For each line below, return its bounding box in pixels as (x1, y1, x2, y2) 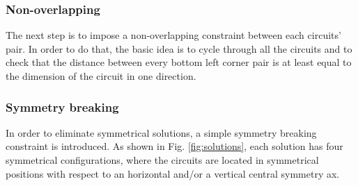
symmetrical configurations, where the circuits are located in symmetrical (6, 153, 319, 167)
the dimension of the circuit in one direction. (6, 69, 196, 83)
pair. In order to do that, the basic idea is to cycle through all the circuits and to (6, 41, 352, 56)
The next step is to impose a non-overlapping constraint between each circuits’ (6, 28, 341, 42)
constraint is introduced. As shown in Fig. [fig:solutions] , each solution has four (6, 139, 343, 153)
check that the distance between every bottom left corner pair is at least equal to (6, 55, 352, 69)
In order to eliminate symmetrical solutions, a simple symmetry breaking (6, 125, 317, 139)
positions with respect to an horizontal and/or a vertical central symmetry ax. (6, 166, 340, 180)
